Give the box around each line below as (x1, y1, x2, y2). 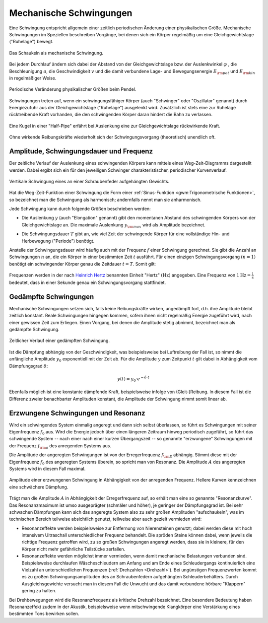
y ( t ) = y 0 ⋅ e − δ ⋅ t (117, 375, 150, 383)
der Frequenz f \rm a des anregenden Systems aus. (9, 442, 112, 450)
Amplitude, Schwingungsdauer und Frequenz (9, 147, 153, 156)
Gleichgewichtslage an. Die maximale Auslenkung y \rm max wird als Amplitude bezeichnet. (21, 221, 205, 229)
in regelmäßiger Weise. (9, 75, 57, 81)
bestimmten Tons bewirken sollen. (9, 611, 79, 617)
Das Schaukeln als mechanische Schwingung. (9, 50, 104, 56)
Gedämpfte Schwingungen (9, 292, 94, 301)
